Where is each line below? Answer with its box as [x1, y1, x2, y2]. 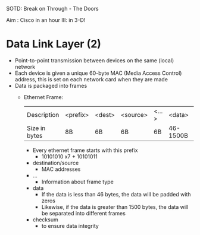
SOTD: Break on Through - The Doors [6, 5, 99, 12]
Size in [26, 124, 46, 132]
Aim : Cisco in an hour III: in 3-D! [6, 17, 86, 23]
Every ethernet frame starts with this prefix [32, 147, 138, 154]
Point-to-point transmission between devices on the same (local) [14, 56, 174, 64]
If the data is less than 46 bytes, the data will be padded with [41, 190, 191, 198]
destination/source [32, 159, 79, 166]
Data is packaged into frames [14, 82, 87, 89]
